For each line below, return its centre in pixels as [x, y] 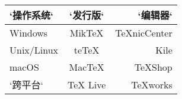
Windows [29, 33]
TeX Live [87, 84]
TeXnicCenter [144, 33]
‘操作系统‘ [32, 15]
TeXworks [152, 84]
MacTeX [87, 67]
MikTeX [87, 33]
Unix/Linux [34, 50]
